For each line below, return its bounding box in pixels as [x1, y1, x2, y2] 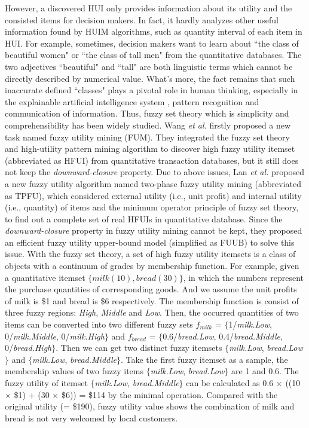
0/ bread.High [5, 341, 52, 354]
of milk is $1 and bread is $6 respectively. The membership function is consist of [5, 294, 299, 307]
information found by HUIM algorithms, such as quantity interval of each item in [5, 25, 302, 38]
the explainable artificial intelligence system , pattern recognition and [5, 95, 259, 108]
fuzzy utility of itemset [5, 377, 88, 389]
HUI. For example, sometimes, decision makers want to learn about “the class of [5, 36, 299, 49]
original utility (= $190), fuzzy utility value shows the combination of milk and [5, 400, 295, 412]
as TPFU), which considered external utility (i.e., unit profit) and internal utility [5, 189, 302, 201]
